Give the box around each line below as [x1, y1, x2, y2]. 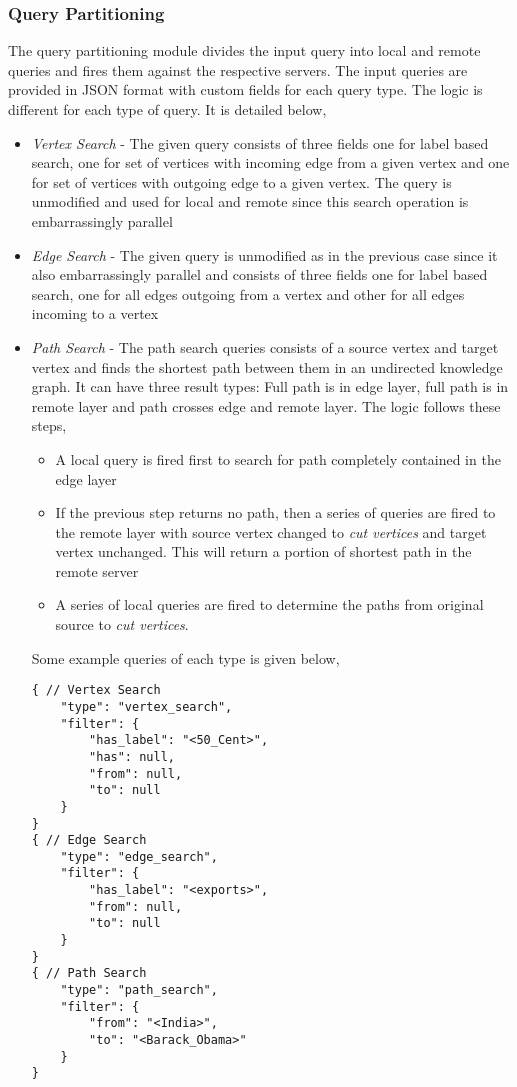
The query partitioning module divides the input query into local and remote [8, 40, 481, 61]
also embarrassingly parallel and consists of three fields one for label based [31, 264, 488, 285]
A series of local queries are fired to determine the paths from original [55, 594, 484, 615]
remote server [55, 560, 139, 581]
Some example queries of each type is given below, [31, 647, 340, 668]
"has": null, [89, 749, 175, 764]
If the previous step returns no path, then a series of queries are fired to [55, 502, 496, 523]
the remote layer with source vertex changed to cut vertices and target [55, 521, 487, 542]
